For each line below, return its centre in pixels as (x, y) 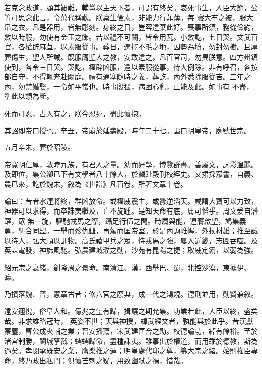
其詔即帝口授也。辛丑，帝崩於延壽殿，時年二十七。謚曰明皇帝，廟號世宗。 (127, 130)
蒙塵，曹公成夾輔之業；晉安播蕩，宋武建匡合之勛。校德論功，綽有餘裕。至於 (131, 331)
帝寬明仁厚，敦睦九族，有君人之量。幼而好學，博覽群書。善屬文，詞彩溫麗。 (131, 164)
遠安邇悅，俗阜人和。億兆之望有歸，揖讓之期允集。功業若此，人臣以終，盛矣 (131, 311)
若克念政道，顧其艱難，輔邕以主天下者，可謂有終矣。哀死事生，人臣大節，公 (131, 7)
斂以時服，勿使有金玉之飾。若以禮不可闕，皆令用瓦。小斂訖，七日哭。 (120, 37)
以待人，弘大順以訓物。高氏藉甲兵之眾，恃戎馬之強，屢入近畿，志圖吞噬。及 (131, 240)
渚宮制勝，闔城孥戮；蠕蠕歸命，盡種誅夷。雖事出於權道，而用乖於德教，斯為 (131, 340)
